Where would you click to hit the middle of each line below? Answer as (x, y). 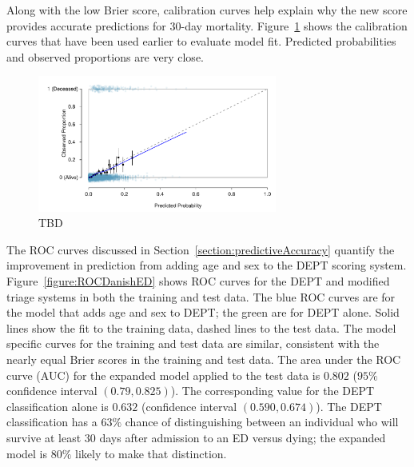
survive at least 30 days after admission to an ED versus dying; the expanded (196, 437)
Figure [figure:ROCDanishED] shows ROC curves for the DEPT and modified (198, 281)
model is (27, 453)
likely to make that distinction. (151, 453)
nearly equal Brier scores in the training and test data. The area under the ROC (204, 359)
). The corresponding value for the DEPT (273, 391)
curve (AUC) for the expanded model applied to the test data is (163, 375)
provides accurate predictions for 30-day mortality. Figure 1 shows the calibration (207, 25)
